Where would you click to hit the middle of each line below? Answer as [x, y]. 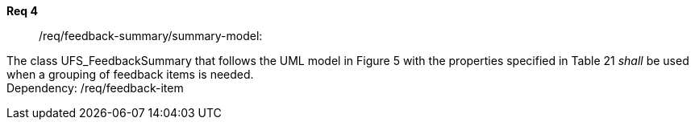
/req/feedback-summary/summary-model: [151, 36]
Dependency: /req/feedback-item [95, 88]
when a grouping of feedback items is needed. [130, 74]
